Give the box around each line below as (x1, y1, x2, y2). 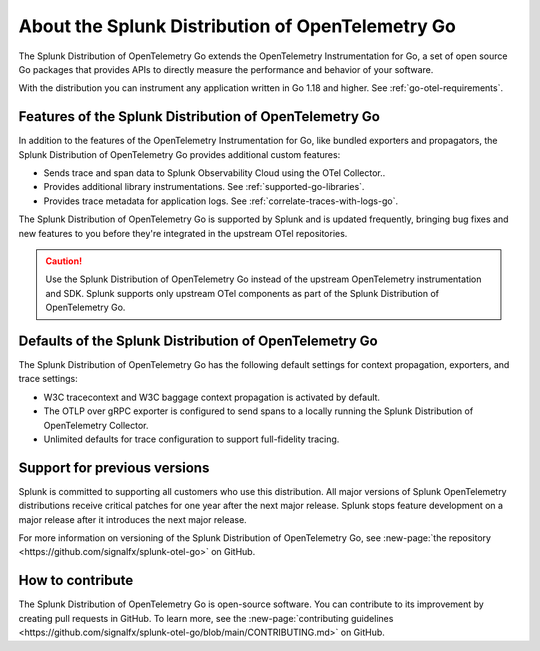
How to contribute (18, 572, 134, 589)
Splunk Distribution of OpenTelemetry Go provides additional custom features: (18, 148, 341, 160)
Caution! (45, 255, 83, 267)
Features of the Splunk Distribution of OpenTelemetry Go (18, 108, 380, 125)
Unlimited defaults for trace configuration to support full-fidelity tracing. (43, 433, 340, 445)
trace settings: (18, 373, 79, 385)
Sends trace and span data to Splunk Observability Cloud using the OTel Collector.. (43, 167, 386, 179)
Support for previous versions (18, 459, 210, 476)
